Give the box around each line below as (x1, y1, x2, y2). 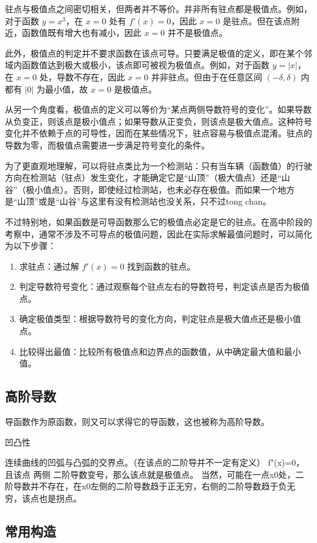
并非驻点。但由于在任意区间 (151, 70, 263, 83)
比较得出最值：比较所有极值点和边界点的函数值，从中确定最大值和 (19, 345, 284, 357)
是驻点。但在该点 (223, 14, 291, 27)
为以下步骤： (5, 239, 56, 252)
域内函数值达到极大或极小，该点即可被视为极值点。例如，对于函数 (5, 58, 269, 71)
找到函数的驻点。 (127, 259, 196, 272)
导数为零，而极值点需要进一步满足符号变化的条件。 (5, 138, 210, 151)
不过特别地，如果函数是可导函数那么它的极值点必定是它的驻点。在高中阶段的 (5, 215, 312, 228)
